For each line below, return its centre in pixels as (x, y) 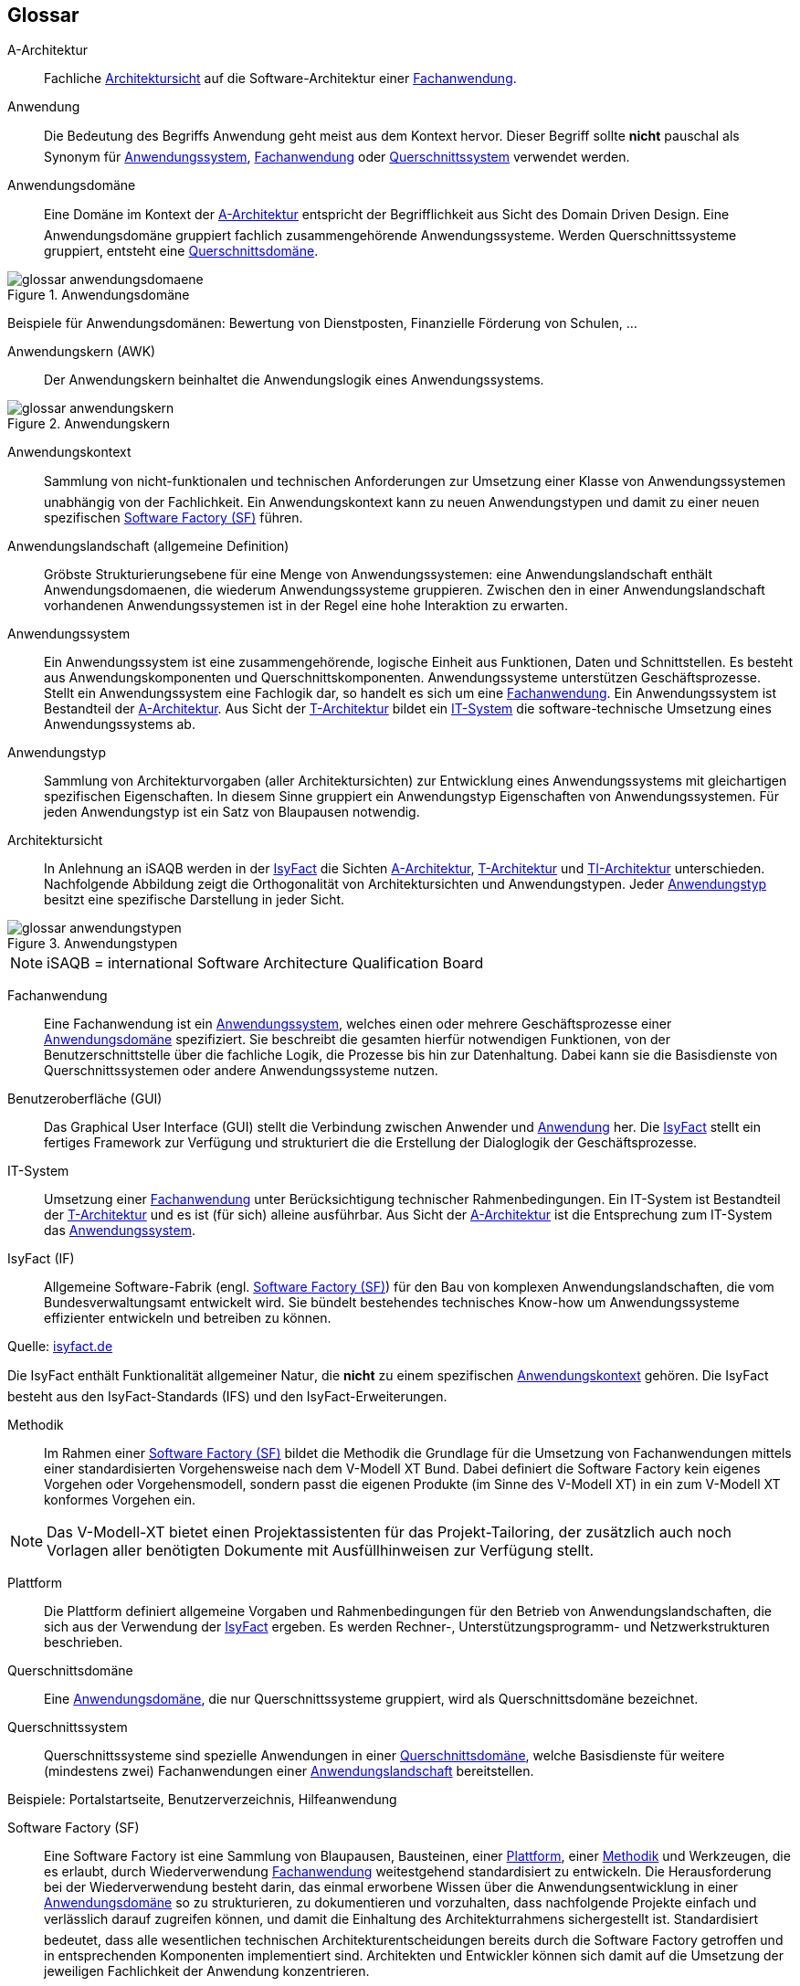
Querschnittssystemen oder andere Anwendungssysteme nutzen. (241, 1071)
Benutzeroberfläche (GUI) (85, 1099)
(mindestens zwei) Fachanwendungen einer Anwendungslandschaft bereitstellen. (289, 1771)
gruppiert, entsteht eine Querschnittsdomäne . (181, 251)
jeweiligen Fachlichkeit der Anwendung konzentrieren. (207, 1971)
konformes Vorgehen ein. (120, 1500)
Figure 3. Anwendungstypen (93, 944)
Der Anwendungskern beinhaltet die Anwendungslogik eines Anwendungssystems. (294, 380)
